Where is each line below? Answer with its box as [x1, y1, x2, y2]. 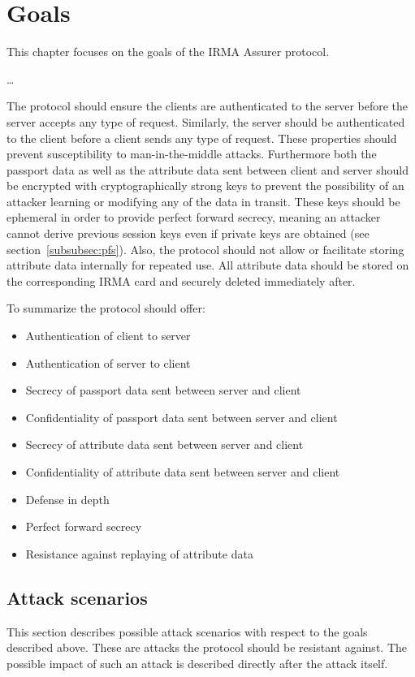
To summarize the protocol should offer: [6, 300, 205, 317]
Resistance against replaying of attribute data [25, 545, 253, 562]
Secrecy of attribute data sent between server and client [25, 436, 304, 453]
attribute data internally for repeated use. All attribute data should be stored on [6, 257, 409, 274]
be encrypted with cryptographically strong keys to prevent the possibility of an [6, 177, 404, 194]
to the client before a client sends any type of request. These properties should [6, 129, 397, 146]
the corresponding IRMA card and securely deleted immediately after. [6, 272, 356, 289]
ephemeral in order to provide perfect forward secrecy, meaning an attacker [6, 209, 381, 226]
